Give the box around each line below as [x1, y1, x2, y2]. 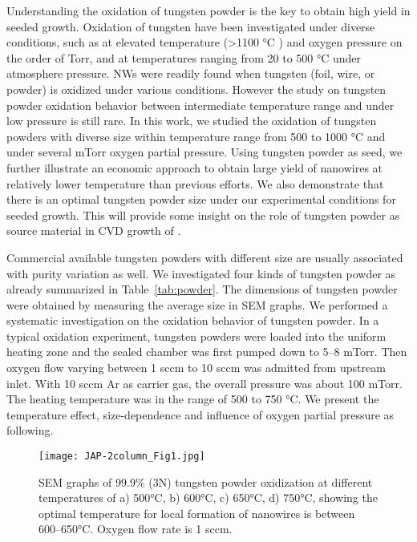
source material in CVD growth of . [6, 222, 181, 239]
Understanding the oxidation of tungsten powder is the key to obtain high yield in [6, 2, 411, 18]
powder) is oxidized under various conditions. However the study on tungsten [6, 80, 387, 97]
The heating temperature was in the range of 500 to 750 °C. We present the [6, 390, 379, 407]
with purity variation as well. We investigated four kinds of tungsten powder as [6, 265, 396, 281]
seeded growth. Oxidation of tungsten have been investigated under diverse [6, 18, 375, 34]
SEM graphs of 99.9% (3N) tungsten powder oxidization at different [38, 473, 373, 490]
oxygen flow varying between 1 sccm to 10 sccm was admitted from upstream [6, 359, 386, 376]
